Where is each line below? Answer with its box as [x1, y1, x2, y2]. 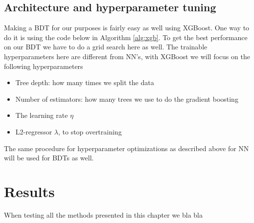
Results [4, 181, 55, 201]
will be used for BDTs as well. [4, 153, 94, 163]
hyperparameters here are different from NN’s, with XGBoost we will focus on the [4, 51, 250, 61]
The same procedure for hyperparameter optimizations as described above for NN [4, 143, 249, 153]
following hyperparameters [4, 61, 83, 71]
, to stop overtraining [58, 126, 122, 136]
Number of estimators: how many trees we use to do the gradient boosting [15, 93, 238, 104]
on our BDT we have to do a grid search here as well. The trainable [4, 42, 208, 52]
